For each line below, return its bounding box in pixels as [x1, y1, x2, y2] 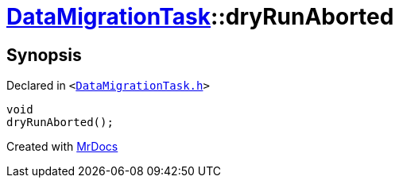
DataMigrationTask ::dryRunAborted [6, 3, 394, 30]
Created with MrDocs [6, 140, 118, 154]
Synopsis [6, 44, 82, 65]
